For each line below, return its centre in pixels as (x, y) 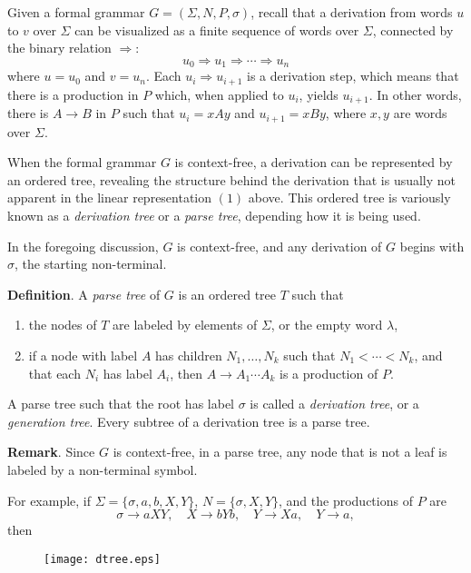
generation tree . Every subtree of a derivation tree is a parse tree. (189, 421)
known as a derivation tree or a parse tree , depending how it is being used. (214, 215)
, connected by (413, 30)
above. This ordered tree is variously (349, 198)
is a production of (329, 373)
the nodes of (63, 325)
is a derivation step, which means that (353, 76)
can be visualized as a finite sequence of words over (217, 30)
